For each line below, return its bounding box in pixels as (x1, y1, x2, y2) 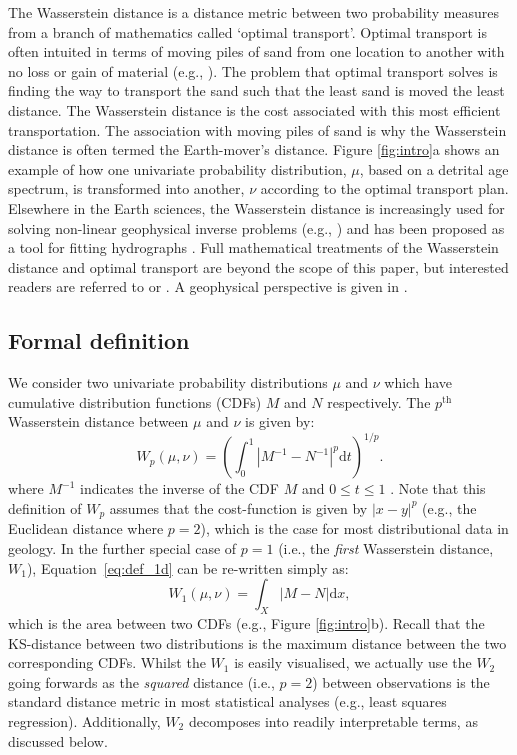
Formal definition (8, 325, 190, 356)
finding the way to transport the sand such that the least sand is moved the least (8, 80, 505, 101)
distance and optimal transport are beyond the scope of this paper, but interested (8, 256, 509, 277)
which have (384, 372, 452, 393)
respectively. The (327, 391, 431, 412)
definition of (8, 497, 82, 518)
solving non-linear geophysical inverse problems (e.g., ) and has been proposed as (8, 217, 505, 238)
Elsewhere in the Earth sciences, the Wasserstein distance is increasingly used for (8, 197, 505, 218)
